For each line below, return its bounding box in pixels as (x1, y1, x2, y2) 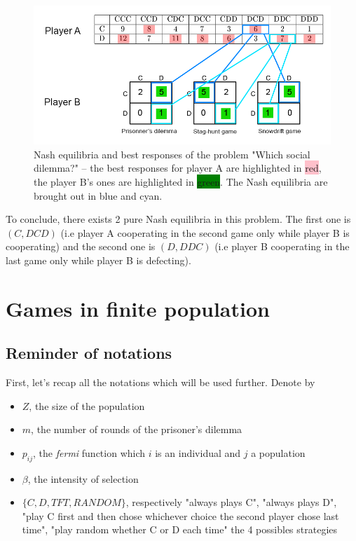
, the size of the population (29, 398, 145, 413)
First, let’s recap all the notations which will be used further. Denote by (6, 375, 315, 390)
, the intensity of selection (27, 471, 139, 486)
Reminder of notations (6, 342, 172, 364)
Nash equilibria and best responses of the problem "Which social (34, 146, 310, 161)
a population (251, 445, 306, 460)
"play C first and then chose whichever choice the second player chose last (22, 508, 339, 523)
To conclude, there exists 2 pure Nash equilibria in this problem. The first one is (6, 212, 351, 226)
